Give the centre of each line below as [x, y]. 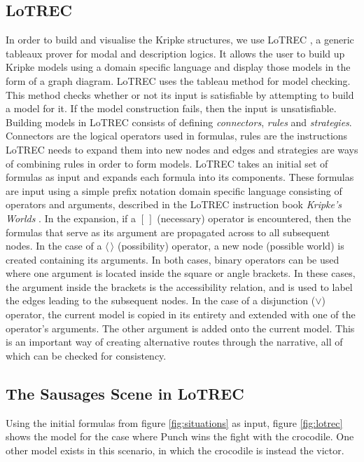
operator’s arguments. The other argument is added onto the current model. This [180, 328]
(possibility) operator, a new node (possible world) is [231, 246]
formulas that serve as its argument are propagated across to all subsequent [168, 232]
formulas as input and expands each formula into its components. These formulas [180, 177]
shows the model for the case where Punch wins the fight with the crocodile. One [180, 436]
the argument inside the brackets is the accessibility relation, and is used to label [179, 286]
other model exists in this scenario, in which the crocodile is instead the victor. [175, 450]
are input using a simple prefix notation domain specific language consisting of [174, 190]
